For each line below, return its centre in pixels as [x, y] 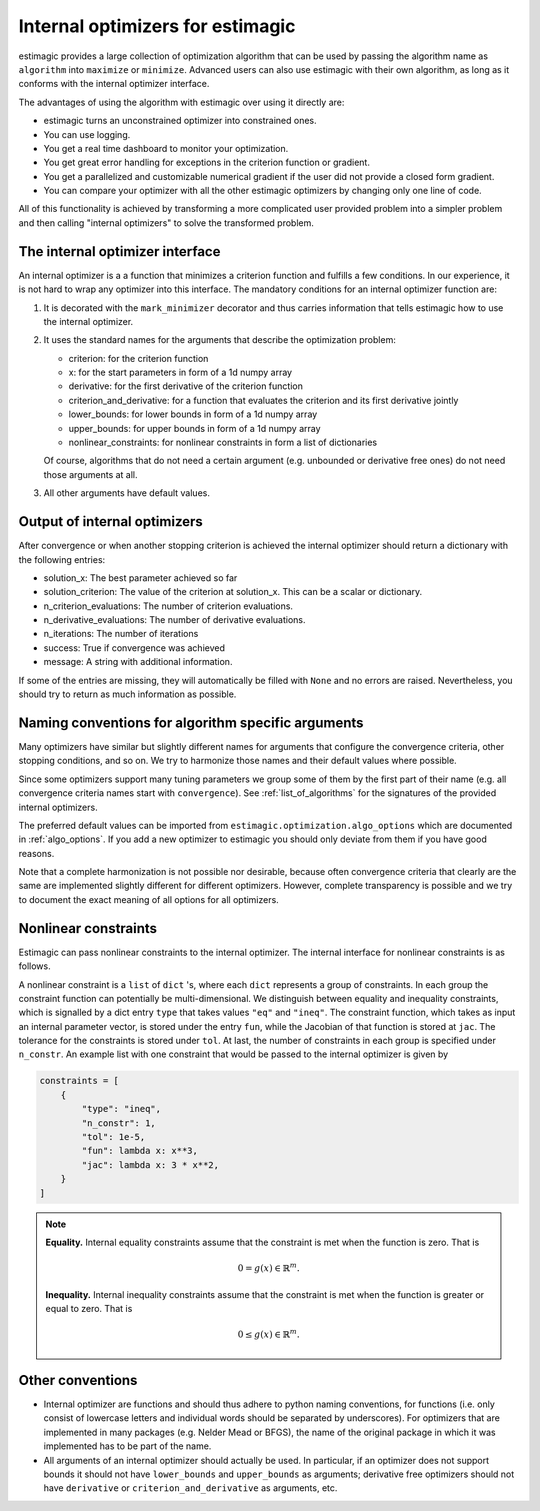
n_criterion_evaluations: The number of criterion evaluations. [168, 606]
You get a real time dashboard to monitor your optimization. [166, 148]
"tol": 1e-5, [113, 1137]
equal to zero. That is [89, 1308]
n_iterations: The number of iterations [121, 634]
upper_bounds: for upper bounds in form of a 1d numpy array [194, 428]
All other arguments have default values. [126, 493]
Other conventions [78, 1380]
